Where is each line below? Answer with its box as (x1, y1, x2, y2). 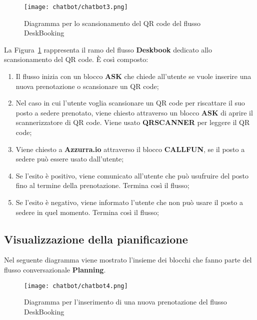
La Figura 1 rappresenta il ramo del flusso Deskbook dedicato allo (4, 44, 212, 54)
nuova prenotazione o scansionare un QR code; (15, 80, 159, 91)
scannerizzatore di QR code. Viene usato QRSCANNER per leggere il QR (15, 117, 250, 127)
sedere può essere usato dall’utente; (15, 153, 124, 164)
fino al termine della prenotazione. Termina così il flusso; (15, 180, 189, 190)
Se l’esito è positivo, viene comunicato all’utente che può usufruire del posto (15, 170, 248, 180)
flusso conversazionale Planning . (4, 264, 106, 274)
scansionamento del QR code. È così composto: (4, 54, 148, 64)
